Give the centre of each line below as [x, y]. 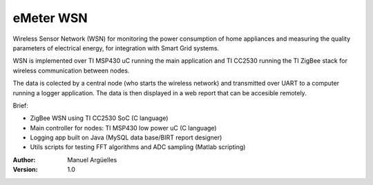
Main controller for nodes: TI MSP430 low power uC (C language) [123, 128]
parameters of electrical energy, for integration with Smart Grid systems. [116, 48]
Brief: [21, 105]
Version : [25, 170]
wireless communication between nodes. [71, 70]
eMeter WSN [50, 18]
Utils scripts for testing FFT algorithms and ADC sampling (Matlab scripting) [138, 147]
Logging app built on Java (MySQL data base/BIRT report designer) [126, 137]
